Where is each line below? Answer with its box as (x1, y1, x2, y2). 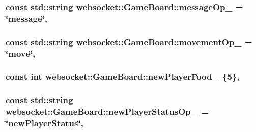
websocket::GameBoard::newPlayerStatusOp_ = (6, 105, 209, 118)
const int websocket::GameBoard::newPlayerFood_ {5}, (6, 70, 240, 83)
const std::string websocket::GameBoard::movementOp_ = (6, 35, 252, 48)
